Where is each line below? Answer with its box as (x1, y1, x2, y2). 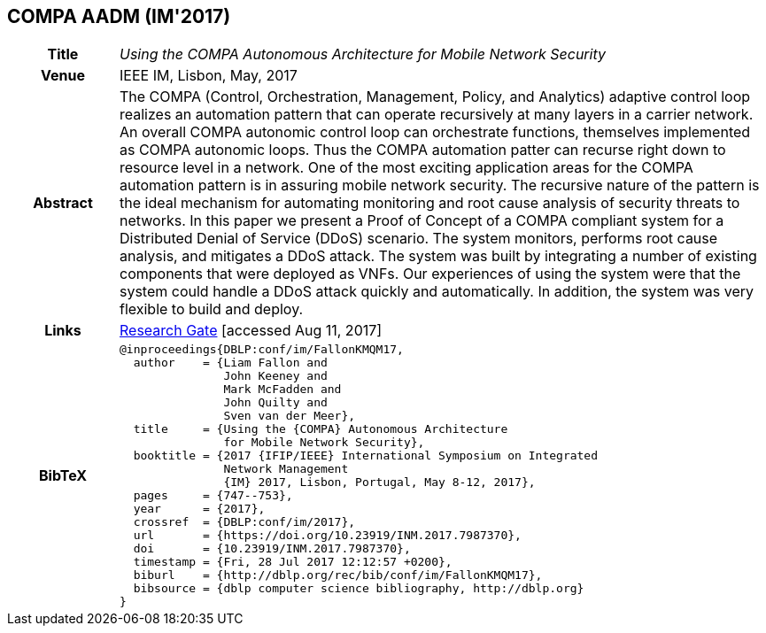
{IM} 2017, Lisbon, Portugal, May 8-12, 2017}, (223, 475, 536, 490)
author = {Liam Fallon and (133, 356, 328, 370)
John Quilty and (223, 396, 328, 410)
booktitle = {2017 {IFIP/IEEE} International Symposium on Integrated (133, 449, 599, 463)
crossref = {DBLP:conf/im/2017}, (133, 515, 356, 529)
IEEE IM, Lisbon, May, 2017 (119, 66, 298, 85)
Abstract (33, 194, 93, 212)
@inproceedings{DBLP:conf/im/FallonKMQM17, (119, 343, 404, 357)
